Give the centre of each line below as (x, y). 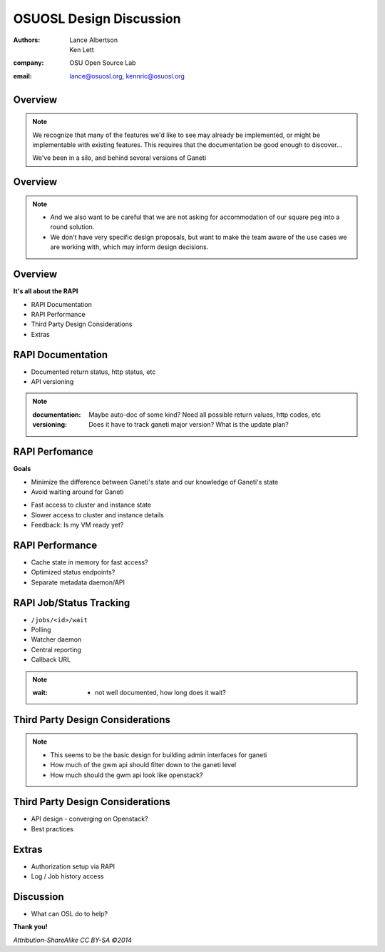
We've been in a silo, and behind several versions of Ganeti (119, 158)
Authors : (27, 40)
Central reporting (56, 649)
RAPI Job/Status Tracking (72, 603)
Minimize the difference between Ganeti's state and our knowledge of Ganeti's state (155, 482)
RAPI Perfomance (53, 452)
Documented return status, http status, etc (93, 372)
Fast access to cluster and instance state (91, 505)
